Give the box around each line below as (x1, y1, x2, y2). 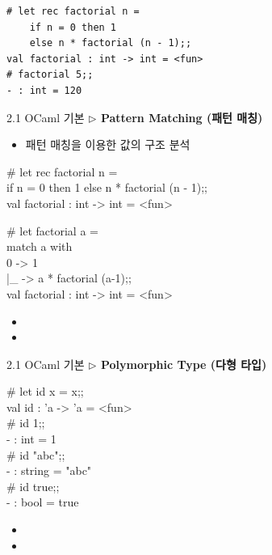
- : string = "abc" (6, 462, 92, 479)
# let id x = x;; (6, 383, 84, 400)
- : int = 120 (6, 84, 82, 96)
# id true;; (6, 477, 60, 494)
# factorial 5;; (6, 69, 94, 81)
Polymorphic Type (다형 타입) (100, 355, 267, 372)
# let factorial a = (6, 222, 98, 239)
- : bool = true (6, 494, 79, 511)
